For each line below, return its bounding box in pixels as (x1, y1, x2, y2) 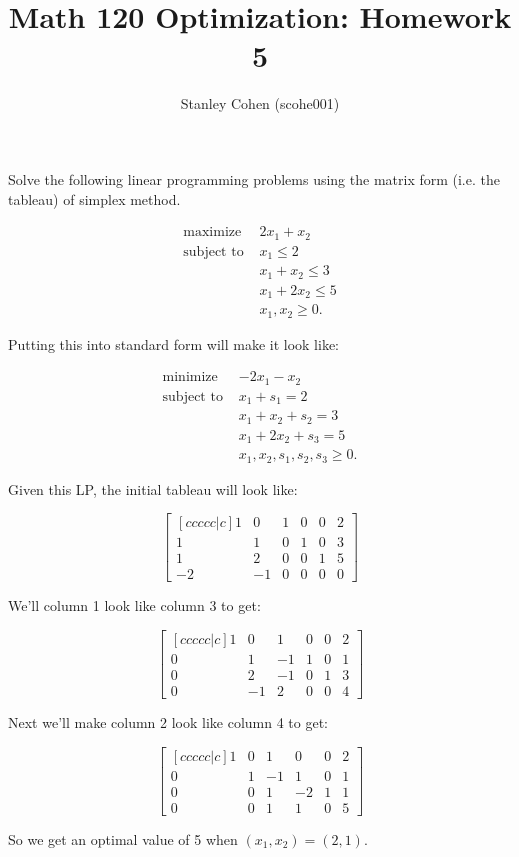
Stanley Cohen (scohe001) (180, 93, 340, 114)
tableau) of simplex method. (8, 188, 181, 209)
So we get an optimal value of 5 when (8, 828, 238, 849)
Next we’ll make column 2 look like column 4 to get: (8, 711, 329, 732)
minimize (162, 370, 218, 385)
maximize (183, 225, 242, 240)
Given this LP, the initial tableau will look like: (8, 478, 298, 499)
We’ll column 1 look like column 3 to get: (8, 595, 261, 616)
